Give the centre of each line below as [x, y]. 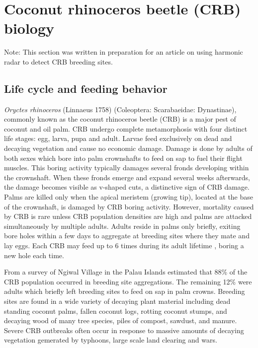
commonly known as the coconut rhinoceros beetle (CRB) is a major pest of [120, 119]
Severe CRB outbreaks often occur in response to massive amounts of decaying [124, 330]
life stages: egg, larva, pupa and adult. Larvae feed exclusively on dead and [118, 138]
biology [29, 28]
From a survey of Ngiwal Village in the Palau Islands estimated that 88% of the [126, 272]
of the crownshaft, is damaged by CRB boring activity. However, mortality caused [129, 206]
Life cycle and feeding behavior [86, 88]
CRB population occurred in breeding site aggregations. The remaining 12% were [128, 281]
